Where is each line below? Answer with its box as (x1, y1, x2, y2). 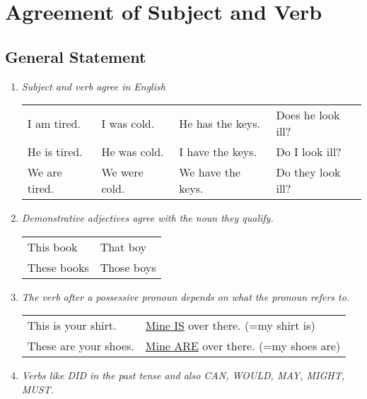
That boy (100, 238, 146, 255)
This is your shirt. (27, 317, 117, 334)
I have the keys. (179, 143, 257, 160)
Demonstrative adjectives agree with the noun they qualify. (21, 210, 274, 225)
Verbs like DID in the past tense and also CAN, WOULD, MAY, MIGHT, (21, 368, 345, 383)
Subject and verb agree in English (21, 78, 165, 93)
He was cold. (101, 143, 164, 160)
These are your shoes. (27, 338, 134, 355)
